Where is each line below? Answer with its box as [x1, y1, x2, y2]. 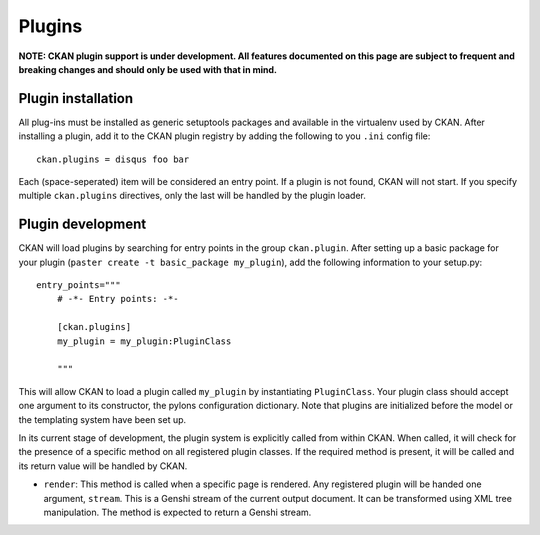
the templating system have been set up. [18, 413, 187, 425]
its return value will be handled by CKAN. [18, 460, 188, 472]
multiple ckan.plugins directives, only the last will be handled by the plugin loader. [18, 190, 367, 202]
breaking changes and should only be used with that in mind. [18, 63, 277, 75]
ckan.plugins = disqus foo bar [36, 153, 190, 165]
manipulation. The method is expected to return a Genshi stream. [43, 506, 312, 518]
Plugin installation [18, 90, 134, 107]
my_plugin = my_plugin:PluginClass [56, 335, 232, 347]
